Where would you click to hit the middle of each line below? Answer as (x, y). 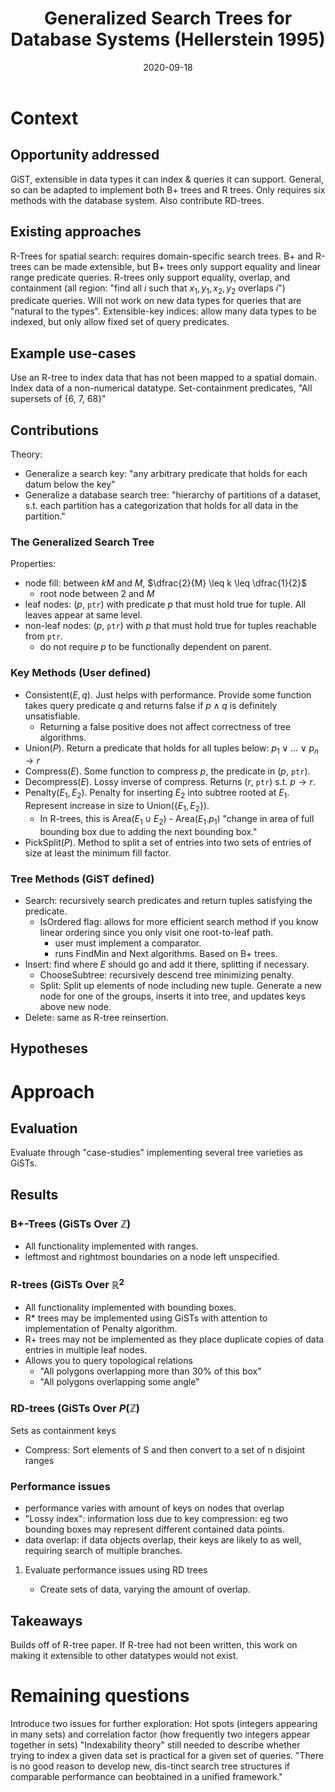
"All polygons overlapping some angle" (119, 1381)
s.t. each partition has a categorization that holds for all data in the (161, 505)
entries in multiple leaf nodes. (86, 1349)
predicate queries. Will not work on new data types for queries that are (156, 301)
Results (34, 1194)
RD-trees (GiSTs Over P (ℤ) (75, 1408)
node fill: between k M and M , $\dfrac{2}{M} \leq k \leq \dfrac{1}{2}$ (166, 583)
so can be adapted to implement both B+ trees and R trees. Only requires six (168, 189)
